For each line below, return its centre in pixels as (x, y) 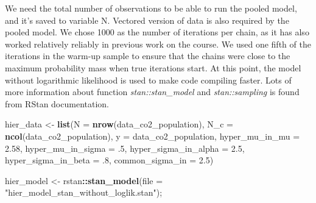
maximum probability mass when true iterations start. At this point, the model (153, 67)
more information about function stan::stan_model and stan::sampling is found (152, 92)
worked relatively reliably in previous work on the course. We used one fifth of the (158, 44)
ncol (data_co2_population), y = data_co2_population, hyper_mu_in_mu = (153, 136)
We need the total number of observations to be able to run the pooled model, (151, 8)
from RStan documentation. (57, 103)
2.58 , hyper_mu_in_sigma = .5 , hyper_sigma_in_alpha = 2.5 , (125, 148)
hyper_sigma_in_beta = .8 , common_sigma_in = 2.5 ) (109, 160)
